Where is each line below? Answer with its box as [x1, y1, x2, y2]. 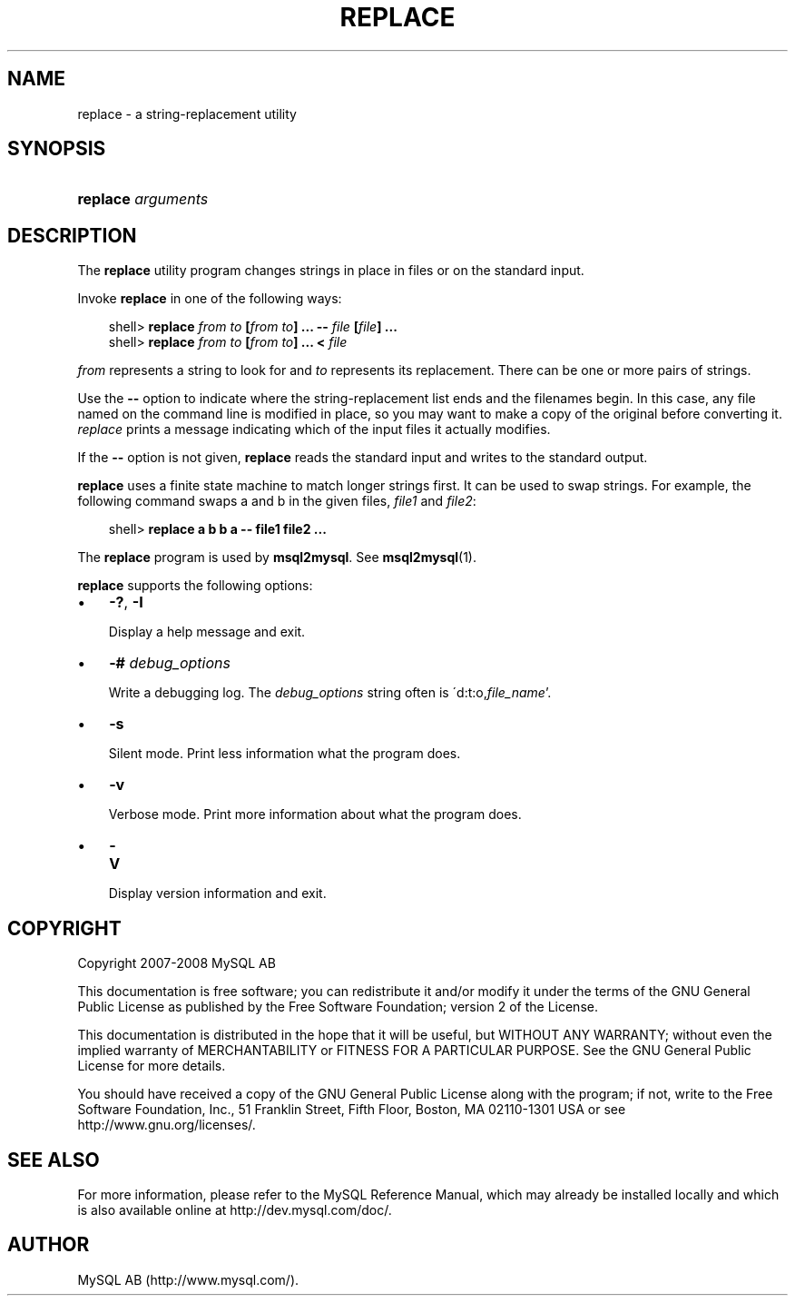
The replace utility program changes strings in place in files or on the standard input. [77, 262, 584, 279]
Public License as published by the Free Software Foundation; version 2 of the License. [77, 999, 598, 1015]
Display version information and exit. [108, 885, 327, 902]
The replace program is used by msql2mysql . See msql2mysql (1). [77, 549, 477, 566]
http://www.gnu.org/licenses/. [77, 1117, 256, 1133]
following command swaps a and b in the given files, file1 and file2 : [77, 493, 476, 509]
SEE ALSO [7, 1148, 100, 1171]
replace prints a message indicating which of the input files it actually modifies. [77, 421, 551, 438]
